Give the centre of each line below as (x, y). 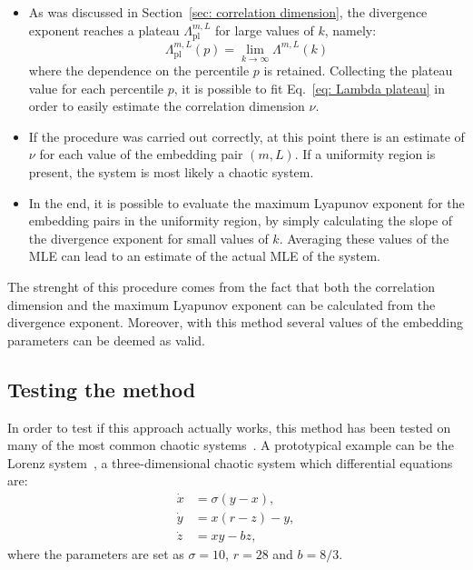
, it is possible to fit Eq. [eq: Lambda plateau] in (309, 88)
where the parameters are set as (96, 554)
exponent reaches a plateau (104, 30)
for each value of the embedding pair (141, 154)
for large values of (265, 30)
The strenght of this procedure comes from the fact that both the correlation (222, 286)
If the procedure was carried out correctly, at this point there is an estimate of (246, 136)
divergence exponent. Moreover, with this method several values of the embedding (236, 322)
